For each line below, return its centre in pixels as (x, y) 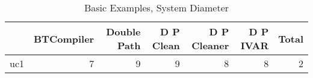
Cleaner (210, 45)
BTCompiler (64, 38)
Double (123, 31)
